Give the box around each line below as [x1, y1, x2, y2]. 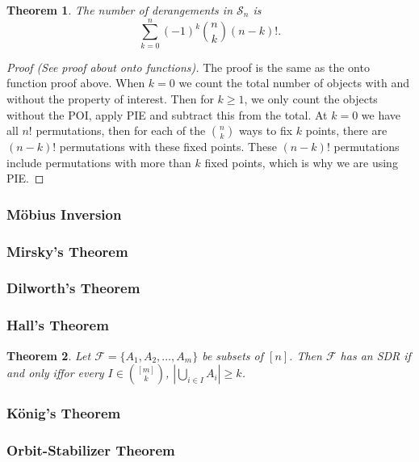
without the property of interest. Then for [6, 90, 214, 107]
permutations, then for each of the [36, 122, 206, 139]
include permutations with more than [6, 153, 191, 170]
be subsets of [202, 346, 264, 363]
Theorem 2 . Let [6, 346, 91, 363]
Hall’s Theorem [6, 315, 109, 335]
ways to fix [238, 122, 293, 139]
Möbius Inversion [6, 204, 122, 224]
